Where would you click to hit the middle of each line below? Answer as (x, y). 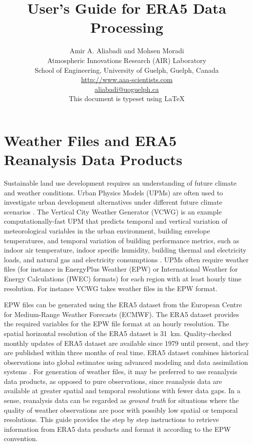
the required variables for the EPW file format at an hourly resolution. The (117, 324)
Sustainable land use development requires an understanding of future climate (120, 183)
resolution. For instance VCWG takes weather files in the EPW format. (111, 288)
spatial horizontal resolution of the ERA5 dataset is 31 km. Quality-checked (118, 333)
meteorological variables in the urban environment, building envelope (107, 230)
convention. (21, 438)
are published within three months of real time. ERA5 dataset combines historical (126, 352)
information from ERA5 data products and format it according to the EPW (117, 429)
